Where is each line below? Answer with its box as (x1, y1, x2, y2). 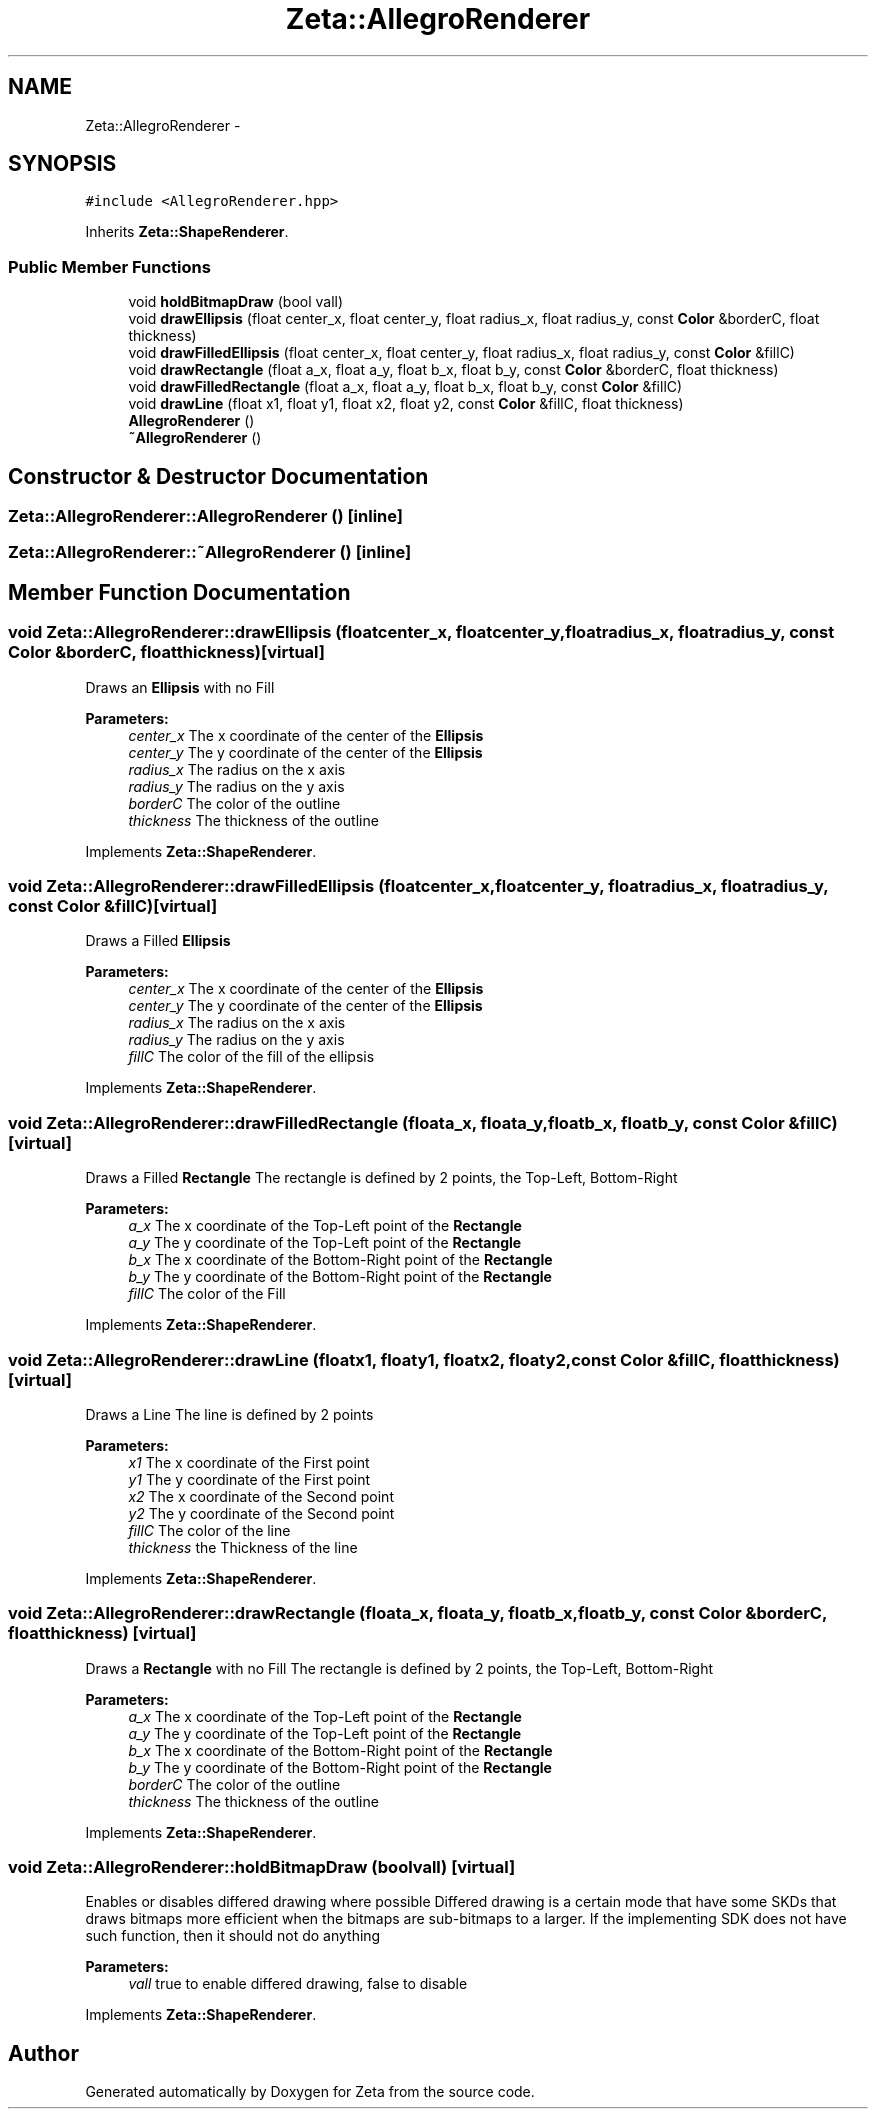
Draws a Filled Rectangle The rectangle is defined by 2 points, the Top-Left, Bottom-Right (85, 1169, 678, 1187)
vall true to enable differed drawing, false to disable (128, 1975, 468, 1993)
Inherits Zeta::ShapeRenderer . (85, 223, 289, 241)
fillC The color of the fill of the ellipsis (128, 1048, 375, 1066)
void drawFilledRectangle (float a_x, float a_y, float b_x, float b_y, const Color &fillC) (128, 378, 683, 396)
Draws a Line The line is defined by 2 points (85, 1405, 374, 1423)
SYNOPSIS (8, 151, 117, 177)
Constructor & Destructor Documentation (8, 463, 429, 489)
